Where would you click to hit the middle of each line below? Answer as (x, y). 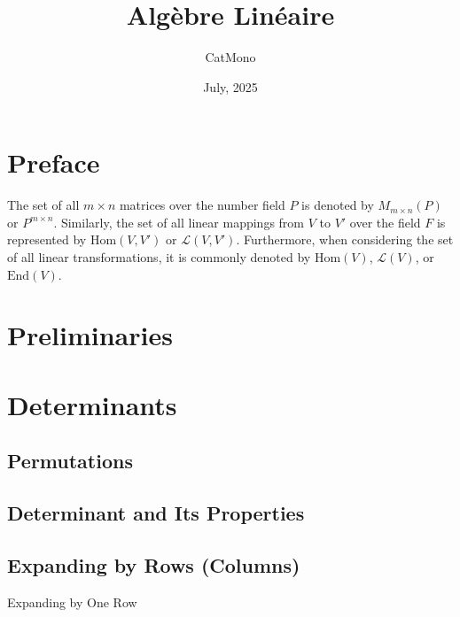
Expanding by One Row (72, 602)
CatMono (230, 57)
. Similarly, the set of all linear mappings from (179, 222)
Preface (54, 162)
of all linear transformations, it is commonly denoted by (159, 257)
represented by (47, 239)
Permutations (70, 461)
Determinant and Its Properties (156, 513)
